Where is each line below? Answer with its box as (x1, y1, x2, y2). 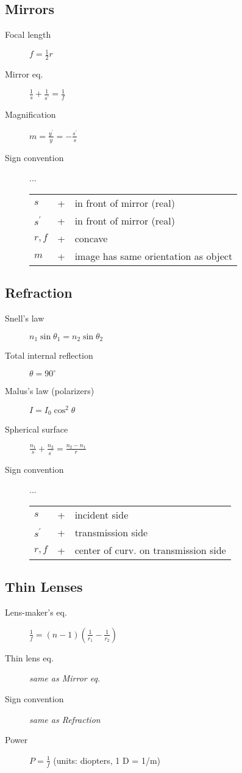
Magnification (5, 108, 56, 121)
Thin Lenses (5, 577, 83, 596)
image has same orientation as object (74, 248, 233, 263)
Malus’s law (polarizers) (5, 384, 94, 397)
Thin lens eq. (5, 651, 54, 664)
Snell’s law (5, 312, 44, 325)
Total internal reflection (5, 349, 93, 362)
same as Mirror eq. (29, 672, 101, 685)
